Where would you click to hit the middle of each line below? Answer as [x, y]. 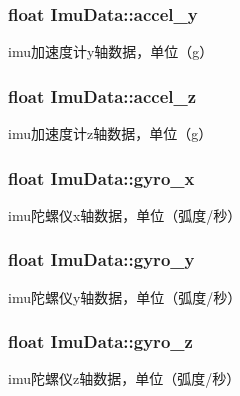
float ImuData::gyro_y [101, 259]
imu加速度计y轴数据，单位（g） [111, 51]
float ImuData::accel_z [102, 95]
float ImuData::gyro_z [100, 341]
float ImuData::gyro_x [101, 177]
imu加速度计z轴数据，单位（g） [110, 133]
